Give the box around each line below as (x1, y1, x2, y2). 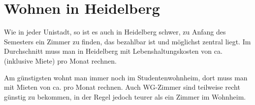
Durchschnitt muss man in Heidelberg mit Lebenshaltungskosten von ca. (4, 46, 223, 56)
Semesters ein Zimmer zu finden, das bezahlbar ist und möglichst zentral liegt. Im (4, 36, 251, 46)
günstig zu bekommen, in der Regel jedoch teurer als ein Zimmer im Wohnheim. (4, 91, 246, 102)
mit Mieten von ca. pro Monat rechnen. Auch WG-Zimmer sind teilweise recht (4, 82, 240, 92)
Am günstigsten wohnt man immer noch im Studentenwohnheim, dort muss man (4, 72, 248, 82)
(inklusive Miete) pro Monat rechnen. (4, 55, 117, 66)
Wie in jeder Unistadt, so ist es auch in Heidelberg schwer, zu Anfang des (4, 27, 226, 37)
